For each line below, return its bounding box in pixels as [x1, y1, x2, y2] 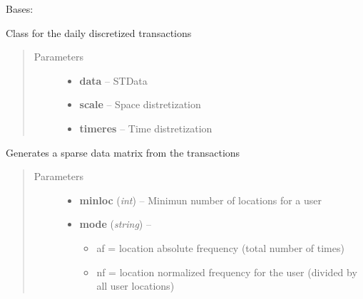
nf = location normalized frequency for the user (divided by [96, 264, 357, 279]
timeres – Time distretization [79, 120, 213, 135]
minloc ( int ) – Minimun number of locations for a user [79, 192, 322, 207]
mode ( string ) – [79, 216, 151, 231]
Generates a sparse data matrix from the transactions [6, 145, 240, 159]
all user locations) [96, 278, 175, 293]
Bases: [6, 1, 34, 16]
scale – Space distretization [79, 97, 201, 112]
